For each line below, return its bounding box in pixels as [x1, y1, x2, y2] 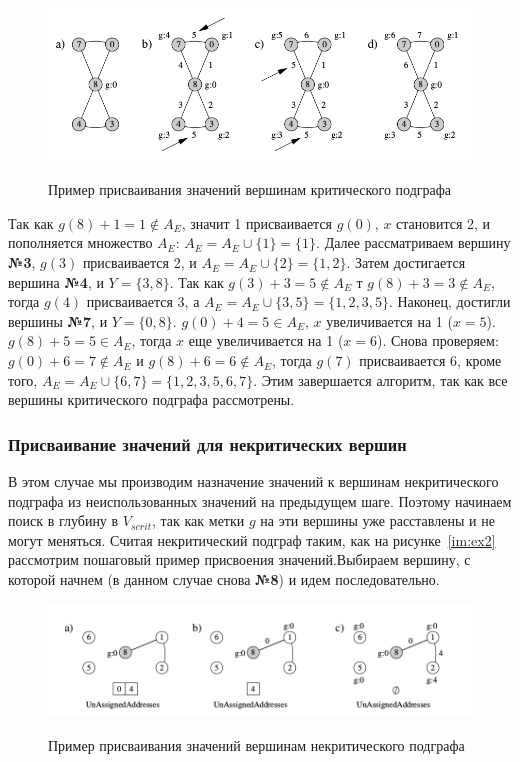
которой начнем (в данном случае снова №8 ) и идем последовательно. [8, 569, 440, 590]
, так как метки [151, 510, 245, 531]
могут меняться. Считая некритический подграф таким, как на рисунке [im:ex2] [8, 529, 496, 550]
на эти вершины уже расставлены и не [260, 510, 495, 531]
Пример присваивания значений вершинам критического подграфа [48, 179, 452, 200]
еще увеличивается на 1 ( [188, 330, 344, 351]
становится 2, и [396, 212, 491, 233]
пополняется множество [8, 232, 153, 253]
